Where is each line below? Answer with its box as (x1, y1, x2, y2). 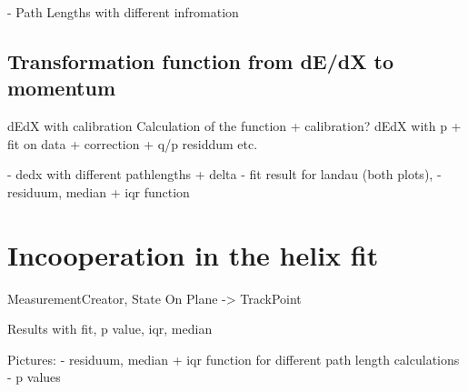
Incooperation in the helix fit (7, 236, 379, 273)
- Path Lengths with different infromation (7, 3, 239, 21)
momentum (7, 74, 116, 102)
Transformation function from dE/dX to (7, 46, 393, 75)
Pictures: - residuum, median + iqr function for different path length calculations (7, 349, 460, 368)
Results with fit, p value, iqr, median (7, 319, 213, 338)
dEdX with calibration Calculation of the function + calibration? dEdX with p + (7, 116, 462, 136)
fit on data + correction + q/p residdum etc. (7, 134, 258, 153)
